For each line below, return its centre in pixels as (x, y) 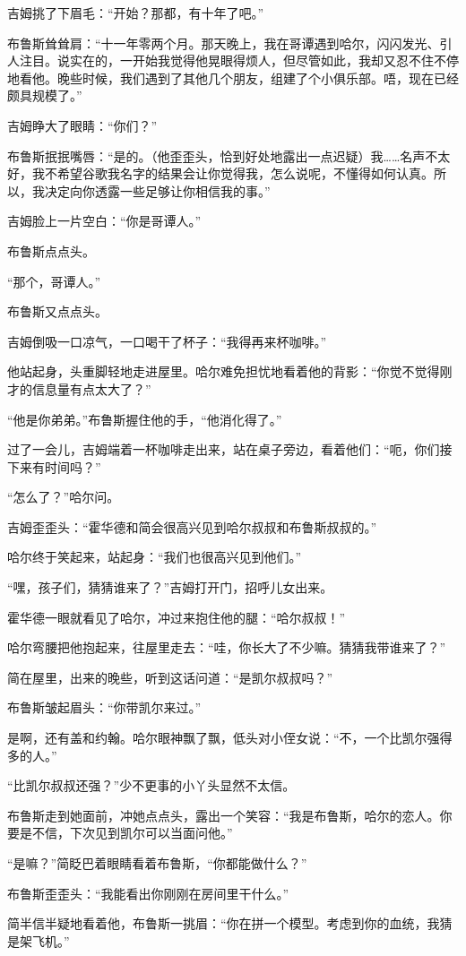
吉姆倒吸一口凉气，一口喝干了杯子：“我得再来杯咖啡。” (167, 341)
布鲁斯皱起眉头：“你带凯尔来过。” (104, 707)
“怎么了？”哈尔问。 (64, 497)
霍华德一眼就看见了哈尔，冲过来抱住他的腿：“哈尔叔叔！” (177, 617)
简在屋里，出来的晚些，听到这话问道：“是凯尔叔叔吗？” (170, 677)
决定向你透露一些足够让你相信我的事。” (157, 190)
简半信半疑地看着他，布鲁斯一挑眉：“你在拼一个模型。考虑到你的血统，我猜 (230, 923)
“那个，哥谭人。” (54, 281)
